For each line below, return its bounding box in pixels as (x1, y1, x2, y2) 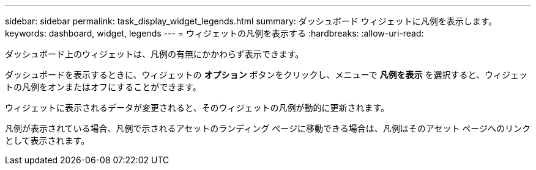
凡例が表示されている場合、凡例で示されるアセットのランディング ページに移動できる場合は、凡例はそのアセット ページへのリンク (5, 123, 531, 133)
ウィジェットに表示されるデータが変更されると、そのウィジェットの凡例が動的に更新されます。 (5, 102, 390, 113)
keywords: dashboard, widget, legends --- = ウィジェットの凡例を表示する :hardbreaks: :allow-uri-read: (5, 28, 424, 38)
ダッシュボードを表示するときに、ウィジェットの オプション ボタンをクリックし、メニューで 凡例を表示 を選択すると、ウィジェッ (5, 69, 527, 80)
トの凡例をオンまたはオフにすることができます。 (5, 82, 201, 92)
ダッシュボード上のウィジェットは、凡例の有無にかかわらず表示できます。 (5, 49, 304, 59)
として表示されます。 (5, 135, 90, 146)
